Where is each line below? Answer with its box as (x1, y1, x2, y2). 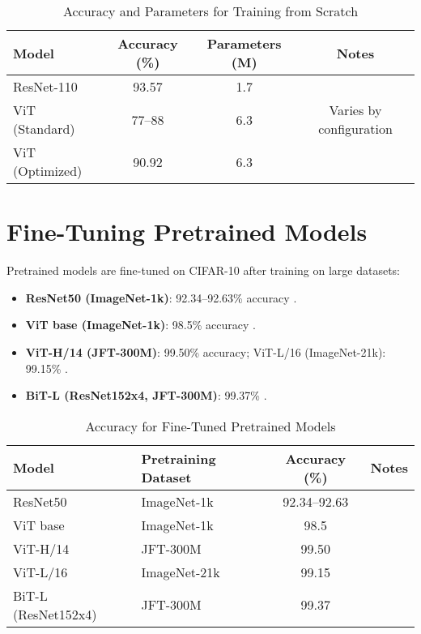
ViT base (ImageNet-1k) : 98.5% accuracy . (25, 316, 256, 333)
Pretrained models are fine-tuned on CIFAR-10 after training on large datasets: (6, 262, 401, 279)
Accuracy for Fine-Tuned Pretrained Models (85, 416, 336, 435)
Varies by (329, 101, 382, 119)
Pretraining (141, 448, 216, 468)
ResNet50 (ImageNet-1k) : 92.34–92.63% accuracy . (25, 289, 297, 306)
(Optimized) (13, 161, 83, 180)
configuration (318, 119, 393, 138)
